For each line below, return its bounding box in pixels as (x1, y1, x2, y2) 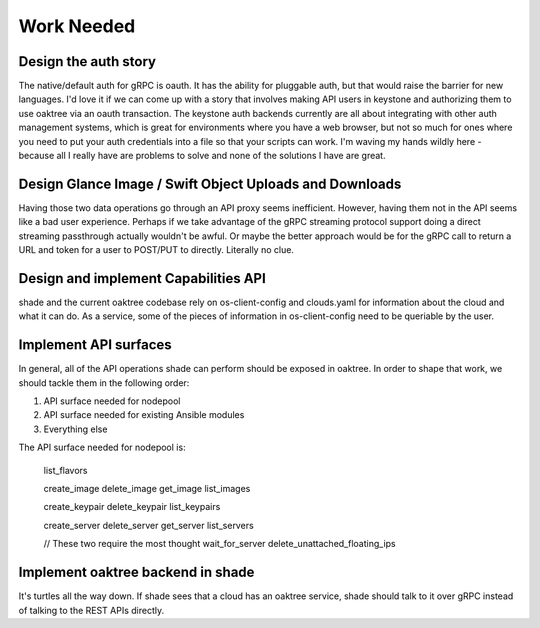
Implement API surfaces (18, 336, 172, 354)
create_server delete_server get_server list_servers (43, 519, 254, 531)
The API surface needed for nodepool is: (18, 441, 186, 454)
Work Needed (18, 15, 136, 37)
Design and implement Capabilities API (18, 270, 267, 287)
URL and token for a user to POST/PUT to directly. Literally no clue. (18, 244, 295, 256)
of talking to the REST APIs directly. (18, 604, 165, 616)
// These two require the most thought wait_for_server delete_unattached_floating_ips (43, 538, 397, 550)
